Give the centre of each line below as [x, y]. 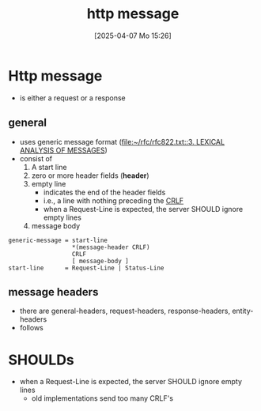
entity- [243, 311]
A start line [49, 167]
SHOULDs [42, 360]
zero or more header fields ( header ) [90, 175]
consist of [36, 158]
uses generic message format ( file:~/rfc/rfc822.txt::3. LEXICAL [122, 141]
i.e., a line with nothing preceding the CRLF [113, 200]
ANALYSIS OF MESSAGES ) [64, 150]
